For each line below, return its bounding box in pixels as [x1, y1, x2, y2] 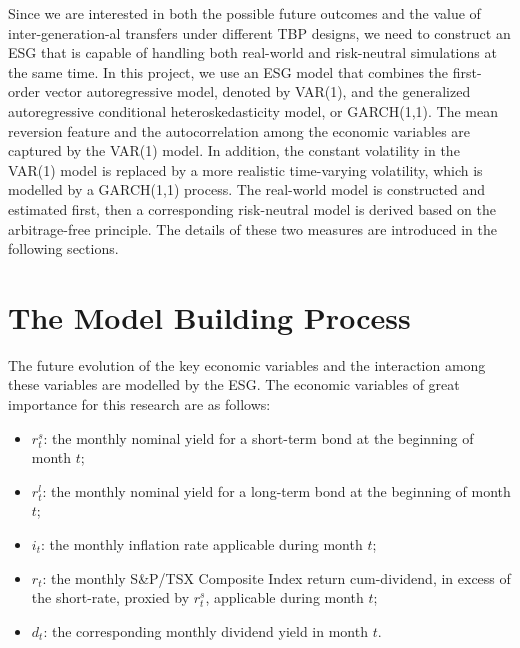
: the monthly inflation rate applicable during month [40, 534, 363, 554]
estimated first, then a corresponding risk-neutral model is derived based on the [8, 198, 496, 219]
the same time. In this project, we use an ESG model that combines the [8, 61, 449, 82]
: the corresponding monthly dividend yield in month [43, 620, 368, 641]
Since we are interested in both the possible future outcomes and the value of [8, 3, 481, 23]
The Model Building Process [8, 296, 411, 337]
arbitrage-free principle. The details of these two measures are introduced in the [8, 218, 498, 239]
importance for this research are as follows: [8, 394, 271, 415]
